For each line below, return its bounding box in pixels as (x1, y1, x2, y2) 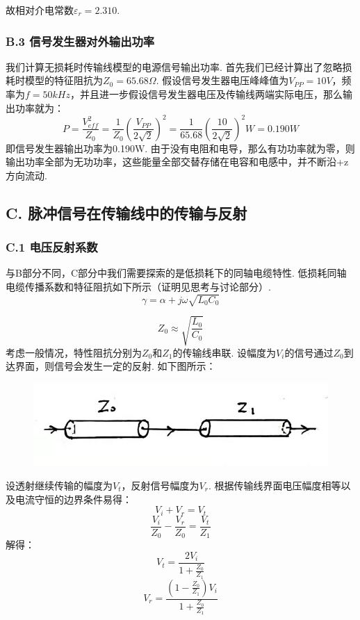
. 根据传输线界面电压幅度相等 (208, 478, 341, 492)
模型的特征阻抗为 (24, 73, 103, 88)
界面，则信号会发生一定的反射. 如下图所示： (15, 359, 216, 373)
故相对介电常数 (6, 3, 74, 17)
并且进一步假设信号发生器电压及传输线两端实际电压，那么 (79, 87, 343, 101)
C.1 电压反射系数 (6, 238, 98, 256)
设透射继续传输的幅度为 (6, 478, 113, 492)
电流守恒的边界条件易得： (15, 491, 132, 506)
